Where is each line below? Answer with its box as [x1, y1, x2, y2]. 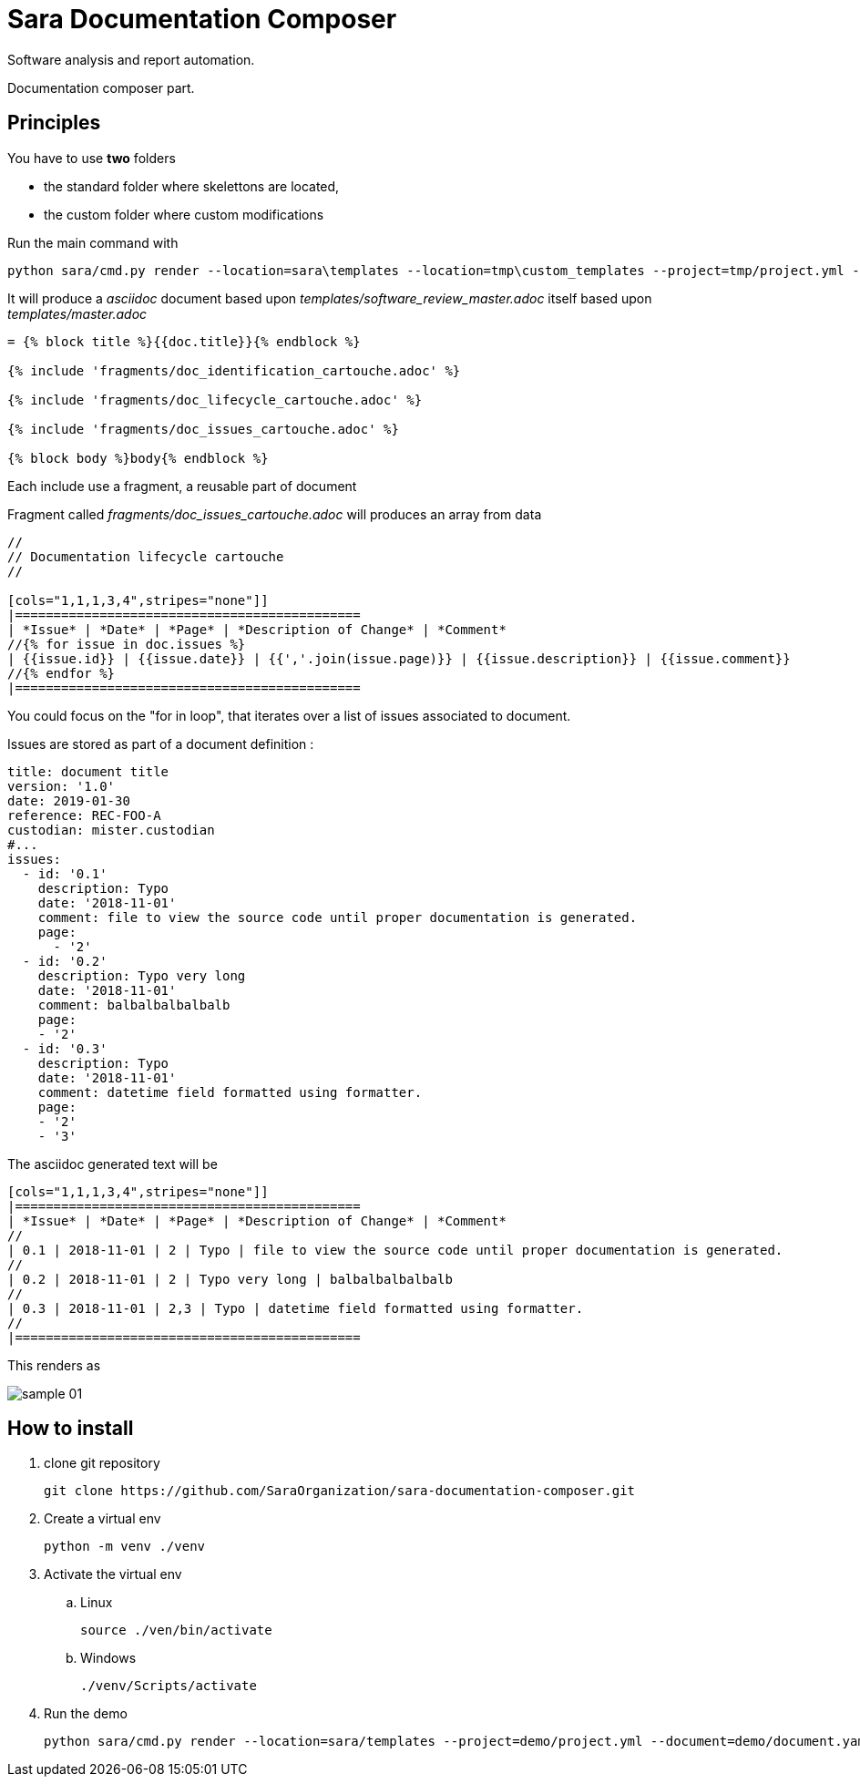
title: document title [7, 764, 169, 779]
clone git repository [44, 1455, 160, 1471]
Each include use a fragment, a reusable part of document [7, 477, 357, 494]
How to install [7, 1417, 134, 1441]
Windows [80, 1650, 137, 1666]
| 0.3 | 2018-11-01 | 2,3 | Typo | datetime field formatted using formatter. [7, 1300, 584, 1316]
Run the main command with [7, 234, 179, 251]
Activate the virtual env [44, 1566, 182, 1583]
